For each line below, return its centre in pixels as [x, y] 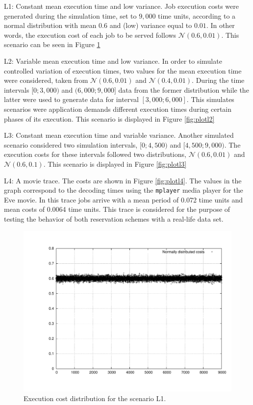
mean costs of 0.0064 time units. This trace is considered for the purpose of [117, 209]
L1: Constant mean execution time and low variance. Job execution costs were [121, 6]
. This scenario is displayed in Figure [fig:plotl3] [115, 164]
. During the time [218, 80]
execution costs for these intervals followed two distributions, [95, 154]
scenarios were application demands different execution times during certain [118, 109]
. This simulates [210, 99]
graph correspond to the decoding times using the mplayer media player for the [124, 190]
